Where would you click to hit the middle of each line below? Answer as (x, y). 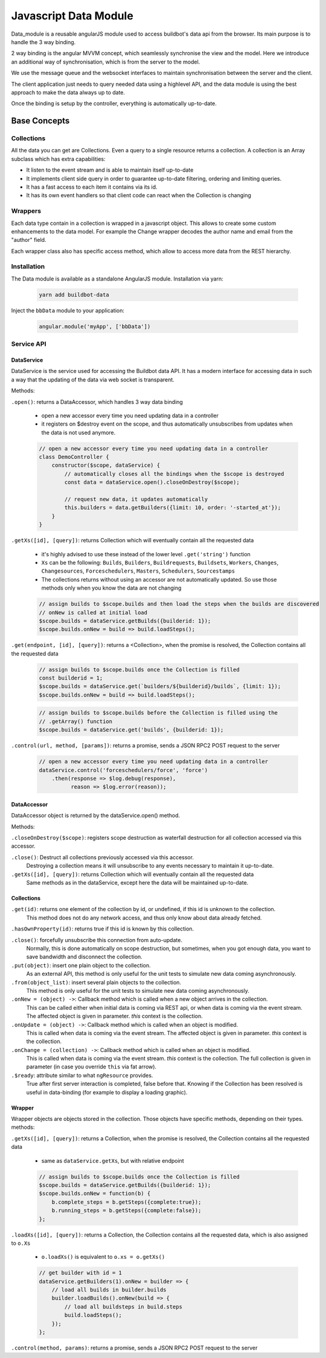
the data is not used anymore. (78, 432)
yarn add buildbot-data (74, 294)
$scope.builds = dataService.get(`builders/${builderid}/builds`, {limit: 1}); (160, 687)
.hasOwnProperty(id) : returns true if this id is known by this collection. (103, 929)
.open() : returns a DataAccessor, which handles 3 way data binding (97, 401)
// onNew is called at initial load (93, 612)
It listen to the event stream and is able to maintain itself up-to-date (110, 170)
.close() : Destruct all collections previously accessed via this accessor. (103, 857)
